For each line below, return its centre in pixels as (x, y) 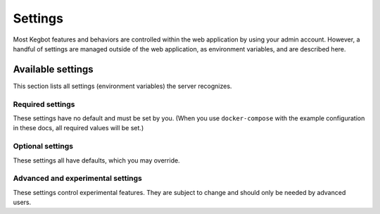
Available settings (53, 69)
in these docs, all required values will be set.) (78, 128)
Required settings (44, 104)
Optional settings (43, 146)
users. (22, 202)
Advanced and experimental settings (77, 178)
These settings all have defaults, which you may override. (96, 160)
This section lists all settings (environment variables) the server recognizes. (122, 86)
